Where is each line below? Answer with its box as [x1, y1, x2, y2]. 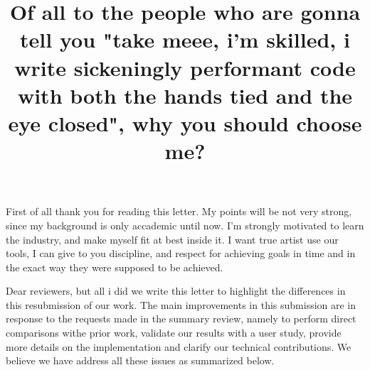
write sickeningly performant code [14, 53, 356, 82]
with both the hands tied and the [17, 80, 353, 109]
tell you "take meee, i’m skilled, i [20, 25, 350, 54]
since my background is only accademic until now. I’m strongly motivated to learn [6, 217, 364, 232]
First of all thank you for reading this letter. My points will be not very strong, [6, 204, 352, 219]
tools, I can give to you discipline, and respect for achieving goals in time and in [6, 246, 356, 261]
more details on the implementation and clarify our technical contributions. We [6, 339, 351, 354]
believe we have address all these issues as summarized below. [6, 353, 275, 368]
